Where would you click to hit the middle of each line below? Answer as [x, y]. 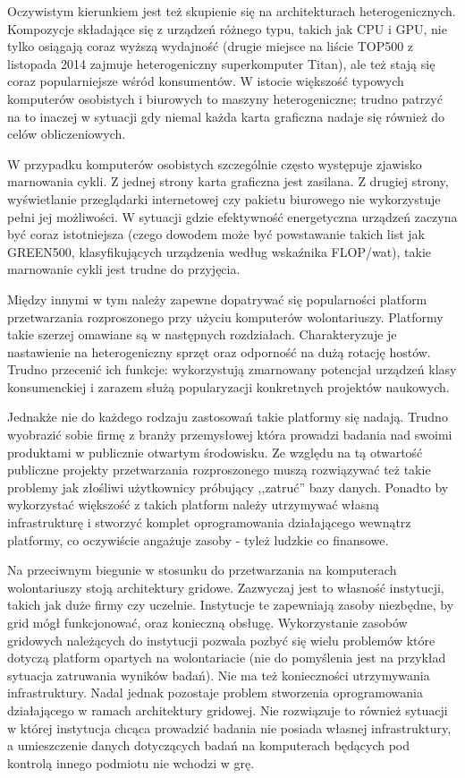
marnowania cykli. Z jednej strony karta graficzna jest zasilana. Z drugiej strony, [228, 181]
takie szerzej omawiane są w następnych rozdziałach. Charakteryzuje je [202, 334]
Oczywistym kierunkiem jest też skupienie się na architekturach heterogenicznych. [232, 11]
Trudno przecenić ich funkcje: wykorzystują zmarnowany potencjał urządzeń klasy [232, 369]
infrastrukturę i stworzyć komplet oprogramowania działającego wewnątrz [209, 522]
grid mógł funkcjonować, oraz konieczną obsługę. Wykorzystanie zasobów [207, 622]
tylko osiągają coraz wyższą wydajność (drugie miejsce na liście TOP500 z [211, 46]
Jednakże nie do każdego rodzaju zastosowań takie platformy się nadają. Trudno [228, 417]
